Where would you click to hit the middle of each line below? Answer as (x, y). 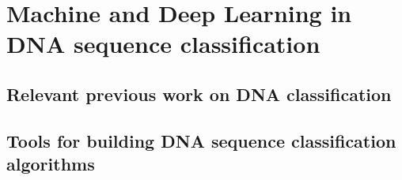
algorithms (51, 164)
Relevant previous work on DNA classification (199, 94)
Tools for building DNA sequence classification (201, 140)
